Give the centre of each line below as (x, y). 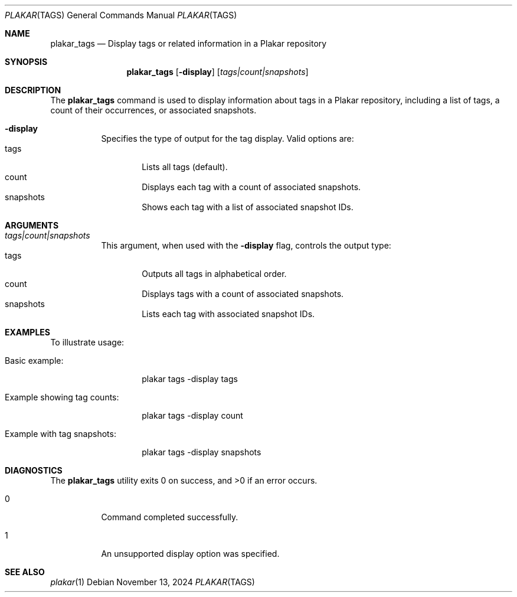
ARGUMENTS (32, 225)
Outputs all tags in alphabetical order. (214, 274)
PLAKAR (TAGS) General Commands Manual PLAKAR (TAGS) (121, 15)
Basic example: (34, 361)
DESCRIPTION (33, 90)
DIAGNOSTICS (34, 470)
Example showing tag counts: (62, 397)
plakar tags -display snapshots (202, 452)
